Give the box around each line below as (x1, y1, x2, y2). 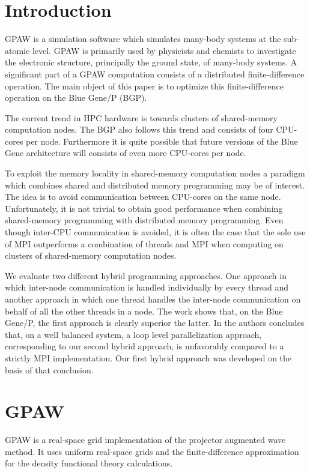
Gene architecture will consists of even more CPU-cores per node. (5, 146, 246, 159)
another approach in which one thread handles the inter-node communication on (5, 293, 301, 305)
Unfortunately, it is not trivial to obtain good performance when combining (5, 202, 283, 214)
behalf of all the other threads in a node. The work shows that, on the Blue (5, 304, 283, 317)
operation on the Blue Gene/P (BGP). (5, 91, 147, 104)
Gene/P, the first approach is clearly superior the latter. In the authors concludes (5, 316, 305, 329)
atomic (5, 44, 30, 56)
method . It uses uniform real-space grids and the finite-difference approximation (5, 445, 299, 457)
